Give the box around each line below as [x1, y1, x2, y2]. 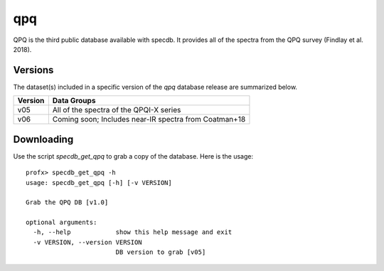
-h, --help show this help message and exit [33, 228, 233, 236]
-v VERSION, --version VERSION [33, 238, 142, 246]
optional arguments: [26, 218, 97, 227]
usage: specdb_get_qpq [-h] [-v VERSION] [26, 179, 172, 186]
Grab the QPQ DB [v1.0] [26, 198, 109, 206]
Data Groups [52, 96, 96, 106]
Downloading [13, 133, 74, 145]
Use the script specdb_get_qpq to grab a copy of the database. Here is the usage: [13, 152, 254, 160]
